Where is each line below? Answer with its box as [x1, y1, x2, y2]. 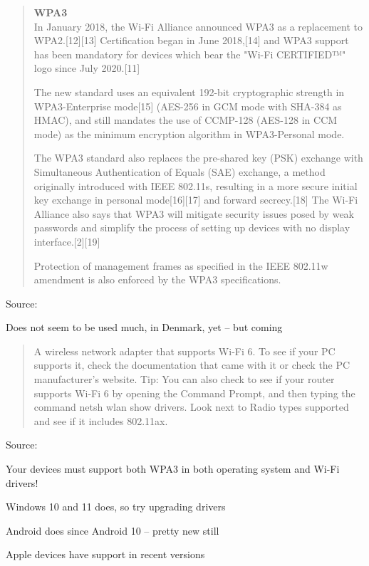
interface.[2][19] [33, 234, 100, 248]
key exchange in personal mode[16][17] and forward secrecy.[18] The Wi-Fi [33, 192, 358, 207]
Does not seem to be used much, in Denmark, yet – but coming [6, 320, 283, 335]
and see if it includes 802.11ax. [33, 413, 168, 428]
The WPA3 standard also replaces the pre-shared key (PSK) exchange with [33, 150, 363, 165]
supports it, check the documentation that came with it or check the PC [33, 357, 350, 372]
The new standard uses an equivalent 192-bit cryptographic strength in [33, 84, 345, 99]
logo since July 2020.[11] [33, 61, 140, 75]
